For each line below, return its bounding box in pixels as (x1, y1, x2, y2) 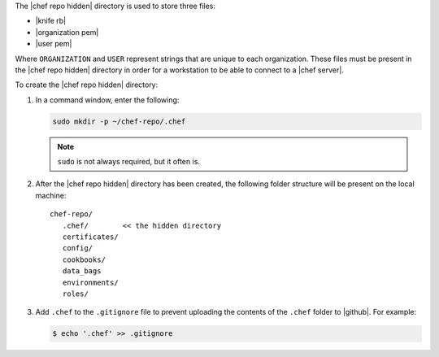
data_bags (62, 267, 102, 276)
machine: (35, 190, 67, 200)
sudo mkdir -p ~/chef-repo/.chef (52, 116, 186, 126)
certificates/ (62, 233, 119, 242)
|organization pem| (35, 27, 99, 37)
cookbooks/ (62, 255, 106, 264)
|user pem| (35, 39, 72, 49)
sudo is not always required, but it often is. (57, 157, 201, 167)
